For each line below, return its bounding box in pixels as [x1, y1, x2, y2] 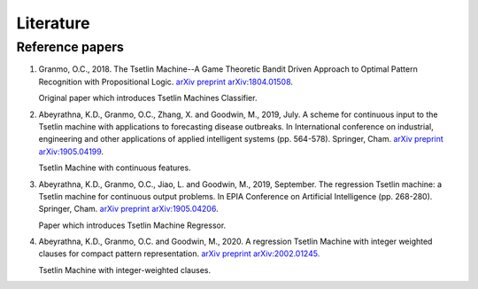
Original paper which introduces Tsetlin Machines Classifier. [38, 93, 258, 104]
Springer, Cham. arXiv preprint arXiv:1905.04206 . [38, 204, 219, 215]
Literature [16, 13, 90, 33]
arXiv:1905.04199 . [38, 146, 104, 157]
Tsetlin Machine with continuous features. [38, 162, 191, 173]
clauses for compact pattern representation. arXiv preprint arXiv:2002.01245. [38, 248, 320, 259]
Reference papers [16, 39, 124, 55]
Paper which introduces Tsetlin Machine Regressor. [38, 220, 227, 230]
